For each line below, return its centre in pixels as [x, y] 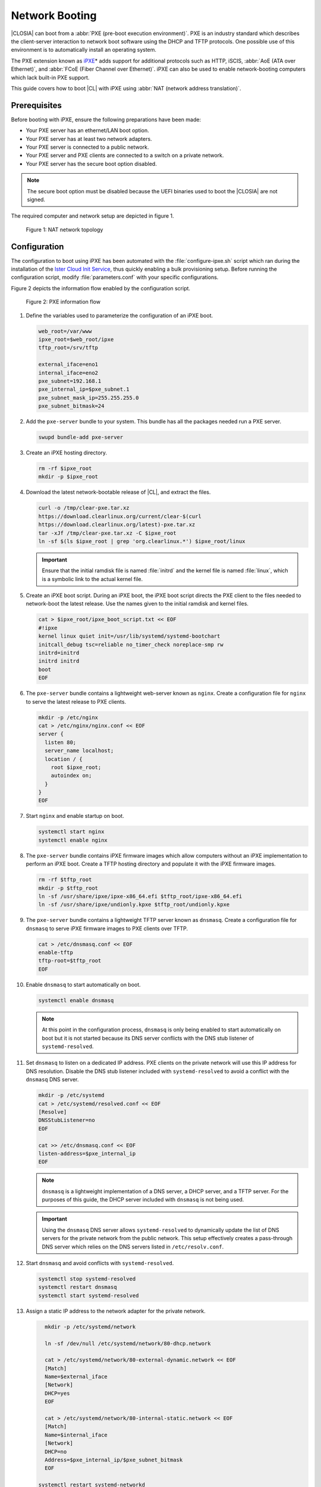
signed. [36, 199]
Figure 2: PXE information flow [63, 302]
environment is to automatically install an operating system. [84, 50]
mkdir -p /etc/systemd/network [90, 1327]
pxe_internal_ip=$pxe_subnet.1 [84, 389]
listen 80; [61, 742]
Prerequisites [36, 105]
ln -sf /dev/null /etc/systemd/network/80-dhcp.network [128, 1343]
